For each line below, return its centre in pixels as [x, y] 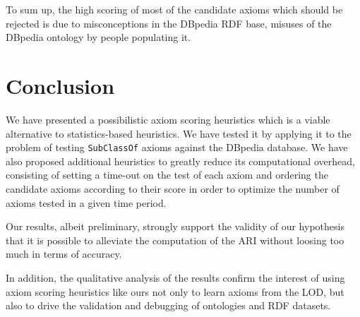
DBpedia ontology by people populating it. [98, 37]
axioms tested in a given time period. [86, 202]
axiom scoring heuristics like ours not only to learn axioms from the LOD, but [175, 291]
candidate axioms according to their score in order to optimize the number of [173, 188]
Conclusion [60, 85]
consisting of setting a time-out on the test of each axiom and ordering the [167, 175]
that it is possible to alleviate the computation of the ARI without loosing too [175, 240]
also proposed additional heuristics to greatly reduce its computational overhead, [180, 161]
